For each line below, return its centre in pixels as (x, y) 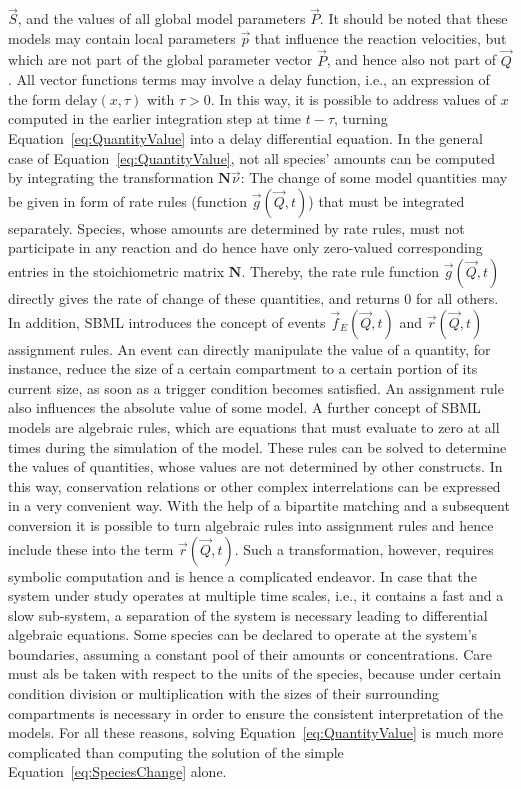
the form (34, 98)
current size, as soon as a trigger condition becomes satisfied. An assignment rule (256, 387)
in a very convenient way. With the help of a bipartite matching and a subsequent (259, 505)
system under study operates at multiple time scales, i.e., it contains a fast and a (256, 595)
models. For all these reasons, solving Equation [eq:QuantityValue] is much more (256, 732)
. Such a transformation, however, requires (364, 548)
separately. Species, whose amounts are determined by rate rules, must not (236, 227)
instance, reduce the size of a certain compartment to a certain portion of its (243, 368)
